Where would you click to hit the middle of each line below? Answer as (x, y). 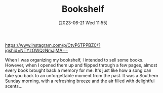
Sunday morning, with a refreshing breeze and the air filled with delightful (80, 81)
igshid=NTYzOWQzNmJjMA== (37, 50)
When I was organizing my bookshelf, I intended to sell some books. (74, 60)
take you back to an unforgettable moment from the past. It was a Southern (82, 75)
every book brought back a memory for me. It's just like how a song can (78, 70)
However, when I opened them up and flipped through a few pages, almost (81, 65)
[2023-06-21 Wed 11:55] (83, 23)
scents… (14, 86)
